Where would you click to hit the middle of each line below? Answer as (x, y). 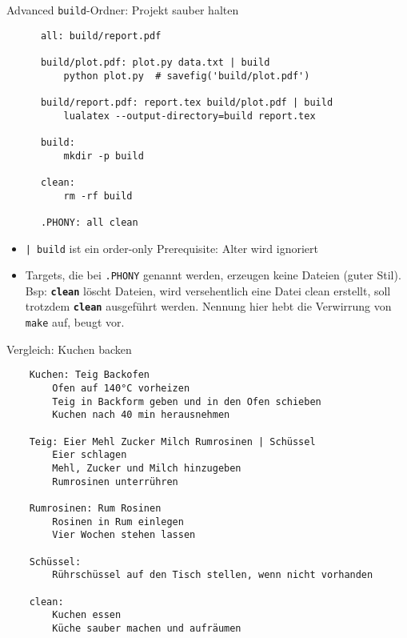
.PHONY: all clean (89, 222)
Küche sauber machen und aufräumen (147, 628)
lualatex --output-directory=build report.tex (190, 116)
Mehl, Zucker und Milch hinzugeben (147, 468)
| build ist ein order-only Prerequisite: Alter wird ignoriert (172, 248)
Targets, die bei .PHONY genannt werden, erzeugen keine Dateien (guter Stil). (213, 275)
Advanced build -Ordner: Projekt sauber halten (123, 10)
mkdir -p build (104, 156)
